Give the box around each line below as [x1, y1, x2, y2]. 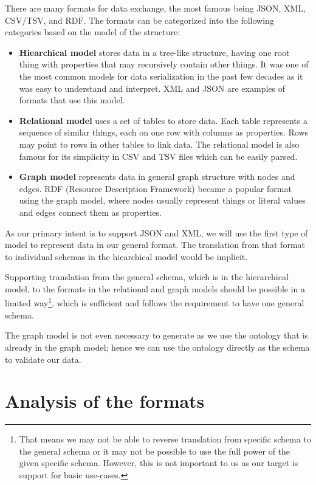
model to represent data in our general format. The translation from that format [5, 238, 305, 251]
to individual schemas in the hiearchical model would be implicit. [5, 250, 248, 263]
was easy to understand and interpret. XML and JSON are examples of [19, 81, 285, 94]
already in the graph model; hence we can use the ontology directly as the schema [5, 340, 310, 353]
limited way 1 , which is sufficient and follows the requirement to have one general [5, 295, 304, 309]
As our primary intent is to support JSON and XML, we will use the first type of [5, 226, 308, 239]
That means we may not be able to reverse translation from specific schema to [19, 433, 311, 445]
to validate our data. [5, 353, 81, 365]
